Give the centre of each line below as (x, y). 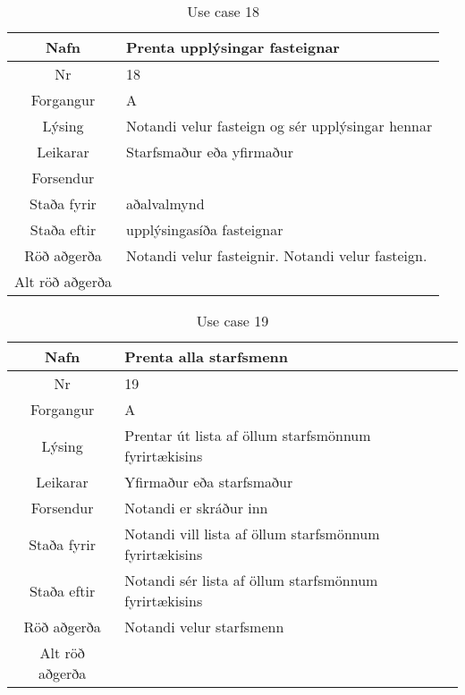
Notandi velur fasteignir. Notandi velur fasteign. (276, 255)
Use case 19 (232, 321)
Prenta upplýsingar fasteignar (232, 47)
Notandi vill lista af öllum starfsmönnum (252, 534)
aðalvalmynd (165, 203)
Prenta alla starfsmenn (207, 356)
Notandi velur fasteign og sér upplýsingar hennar (279, 126)
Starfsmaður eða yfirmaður (209, 152)
